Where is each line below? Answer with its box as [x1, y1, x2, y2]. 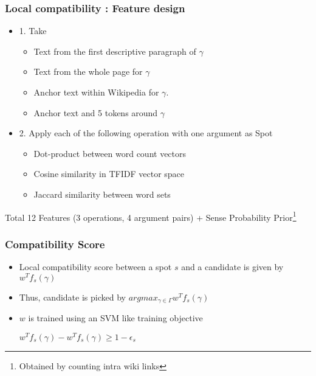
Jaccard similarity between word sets [33, 187, 171, 200]
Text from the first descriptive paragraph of [33, 44, 196, 57]
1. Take [19, 24, 47, 37]
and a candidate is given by [181, 260, 284, 273]
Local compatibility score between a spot [19, 260, 172, 273]
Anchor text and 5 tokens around [33, 106, 158, 119]
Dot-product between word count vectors [33, 147, 187, 159]
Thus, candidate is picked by [19, 290, 126, 303]
